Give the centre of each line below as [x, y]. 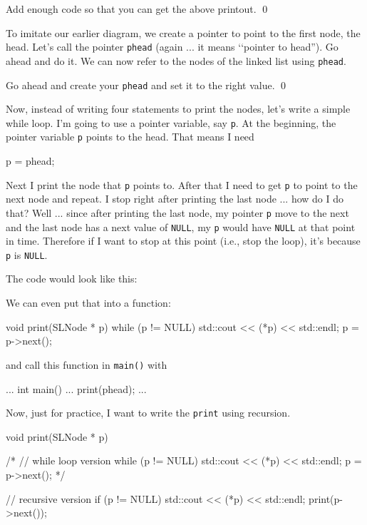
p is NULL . [27, 254]
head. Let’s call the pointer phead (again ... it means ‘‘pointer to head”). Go [172, 47]
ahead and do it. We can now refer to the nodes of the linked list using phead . [176, 60]
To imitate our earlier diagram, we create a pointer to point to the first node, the [183, 32]
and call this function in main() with [87, 364]
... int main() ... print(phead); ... [76, 388]
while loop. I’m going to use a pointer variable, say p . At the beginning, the [171, 122]
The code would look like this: [72, 279]
